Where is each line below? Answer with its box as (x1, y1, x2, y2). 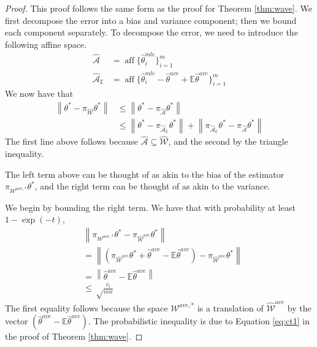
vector (5, 315, 28, 327)
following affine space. (5, 37, 87, 50)
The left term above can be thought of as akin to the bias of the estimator (5, 167, 285, 180)
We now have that (5, 87, 74, 100)
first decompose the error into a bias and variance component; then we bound (5, 13, 297, 26)
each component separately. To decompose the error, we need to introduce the (5, 26, 298, 39)
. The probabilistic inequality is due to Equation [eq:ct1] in (88, 315, 310, 327)
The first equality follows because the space (5, 301, 168, 314)
